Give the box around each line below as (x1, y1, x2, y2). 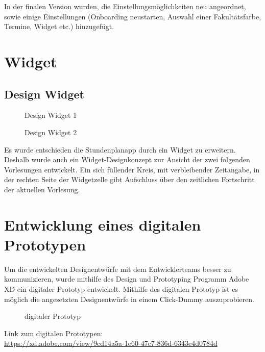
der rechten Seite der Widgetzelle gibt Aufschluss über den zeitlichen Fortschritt (4, 174, 255, 185)
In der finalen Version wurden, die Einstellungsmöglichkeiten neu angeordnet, (4, 1, 246, 11)
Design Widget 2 (25, 127, 77, 137)
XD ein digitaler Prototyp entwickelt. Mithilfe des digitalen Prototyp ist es (4, 284, 238, 294)
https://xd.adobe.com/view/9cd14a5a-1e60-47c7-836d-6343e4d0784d (4, 338, 218, 348)
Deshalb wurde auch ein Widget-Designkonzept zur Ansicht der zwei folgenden (4, 154, 250, 165)
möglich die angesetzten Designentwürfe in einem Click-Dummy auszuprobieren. (4, 293, 254, 304)
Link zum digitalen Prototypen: (4, 328, 103, 338)
